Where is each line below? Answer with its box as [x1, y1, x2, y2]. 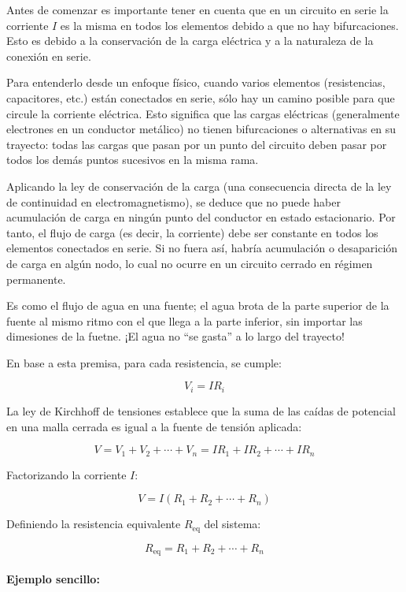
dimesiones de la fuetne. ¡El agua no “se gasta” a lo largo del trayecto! [6, 328, 345, 344]
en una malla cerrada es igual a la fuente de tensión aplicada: [6, 418, 302, 434]
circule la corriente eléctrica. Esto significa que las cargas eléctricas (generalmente [6, 105, 400, 121]
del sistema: [204, 516, 261, 532]
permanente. [6, 270, 66, 287]
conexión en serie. [6, 47, 91, 64]
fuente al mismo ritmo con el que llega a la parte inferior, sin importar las [6, 312, 363, 329]
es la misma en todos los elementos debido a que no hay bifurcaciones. [60, 17, 399, 33]
